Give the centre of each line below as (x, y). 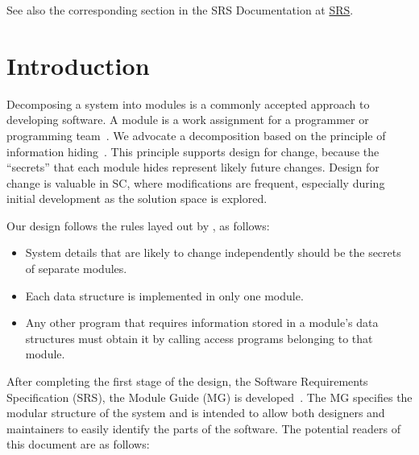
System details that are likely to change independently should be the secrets (213, 252)
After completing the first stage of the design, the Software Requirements (187, 381)
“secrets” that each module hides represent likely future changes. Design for (193, 167)
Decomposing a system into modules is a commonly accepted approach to (188, 103)
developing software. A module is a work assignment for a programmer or (188, 120)
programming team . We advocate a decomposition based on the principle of (196, 135)
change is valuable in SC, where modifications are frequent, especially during (196, 182)
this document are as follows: (78, 444)
